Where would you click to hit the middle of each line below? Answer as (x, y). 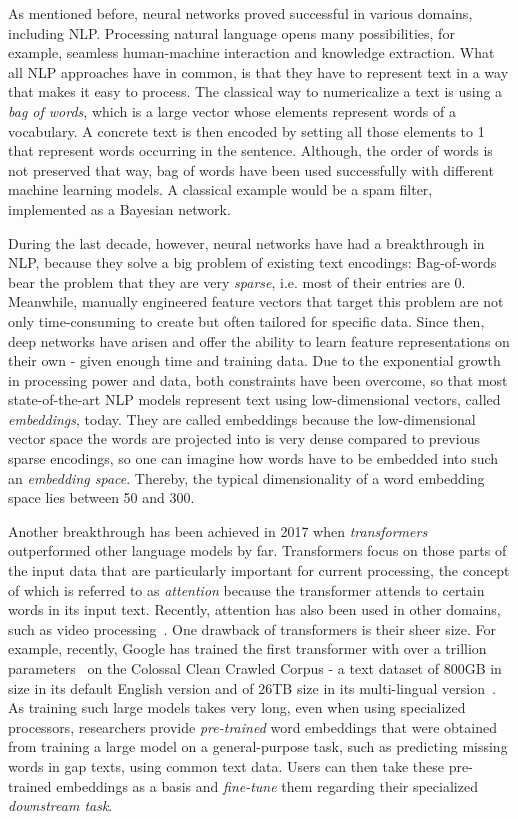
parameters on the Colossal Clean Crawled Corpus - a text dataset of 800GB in (255, 668)
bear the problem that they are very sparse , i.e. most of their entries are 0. (237, 281)
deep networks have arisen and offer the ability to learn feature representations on (259, 340)
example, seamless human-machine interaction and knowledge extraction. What (251, 52)
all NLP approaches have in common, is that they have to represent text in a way (258, 71)
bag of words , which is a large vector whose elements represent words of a (232, 110)
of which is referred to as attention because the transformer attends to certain (246, 589)
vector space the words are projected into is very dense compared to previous (244, 438)
